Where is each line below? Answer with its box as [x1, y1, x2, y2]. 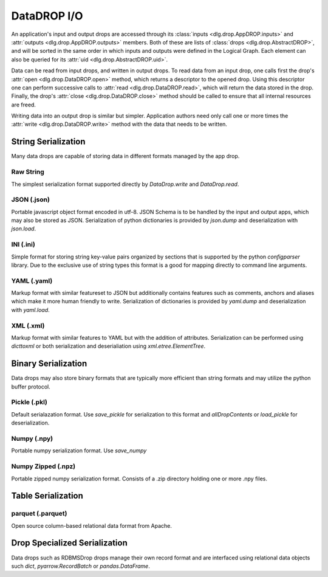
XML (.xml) [11, 321, 45, 330]
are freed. [11, 101, 36, 108]
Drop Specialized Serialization [11, 538, 128, 548]
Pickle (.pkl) [11, 398, 48, 407]
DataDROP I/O [11, 9, 83, 22]
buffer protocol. [11, 383, 51, 390]
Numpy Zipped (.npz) [11, 462, 76, 471]
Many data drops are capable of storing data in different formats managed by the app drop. [11, 153, 240, 160]
